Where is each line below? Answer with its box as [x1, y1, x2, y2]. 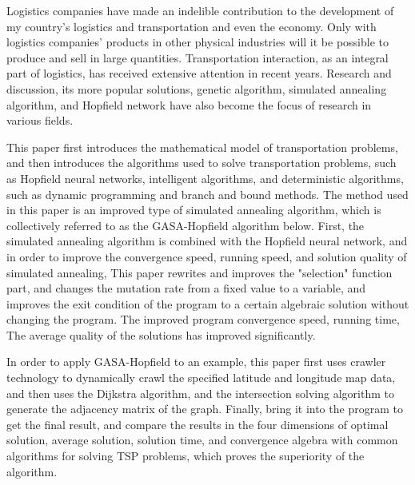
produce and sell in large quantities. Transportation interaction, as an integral [6, 49, 389, 66]
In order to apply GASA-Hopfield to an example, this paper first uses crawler [6, 353, 386, 370]
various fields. [6, 112, 74, 129]
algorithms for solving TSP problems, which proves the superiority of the [6, 447, 365, 464]
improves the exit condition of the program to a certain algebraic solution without [6, 295, 409, 312]
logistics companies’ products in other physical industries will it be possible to [6, 34, 389, 50]
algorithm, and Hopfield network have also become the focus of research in [6, 96, 372, 113]
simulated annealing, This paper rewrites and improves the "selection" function [6, 264, 393, 280]
